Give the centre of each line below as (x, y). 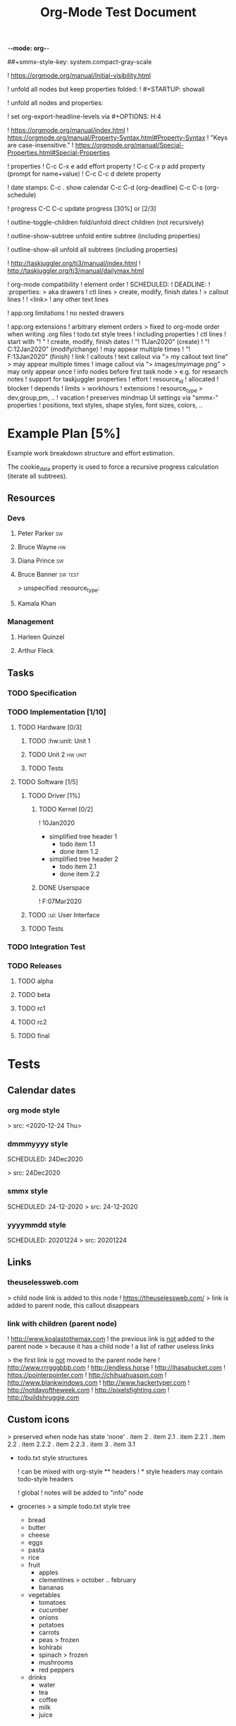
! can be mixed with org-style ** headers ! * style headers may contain (120, 1471)
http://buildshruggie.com (43, 1397)
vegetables (44, 1595)
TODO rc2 (32, 1022)
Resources (31, 498)
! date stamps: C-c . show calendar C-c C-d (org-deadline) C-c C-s (105, 188)
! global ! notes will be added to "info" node (80, 1493)
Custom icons (38, 1420)
